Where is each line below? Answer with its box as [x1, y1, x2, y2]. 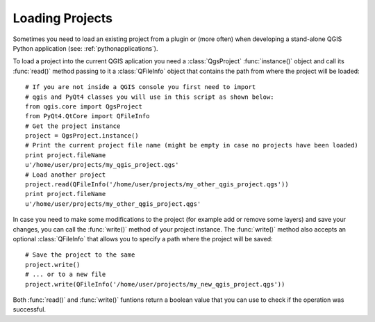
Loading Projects [12, 10, 113, 26]
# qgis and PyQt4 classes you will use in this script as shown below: [25, 92, 274, 101]
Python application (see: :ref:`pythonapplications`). [12, 44, 158, 52]
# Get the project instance [25, 122, 121, 130]
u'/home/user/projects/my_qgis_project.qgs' [25, 161, 180, 169]
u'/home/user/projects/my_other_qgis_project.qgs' [25, 200, 201, 208]
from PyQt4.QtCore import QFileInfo [25, 112, 150, 120]
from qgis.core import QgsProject [25, 102, 142, 111]
